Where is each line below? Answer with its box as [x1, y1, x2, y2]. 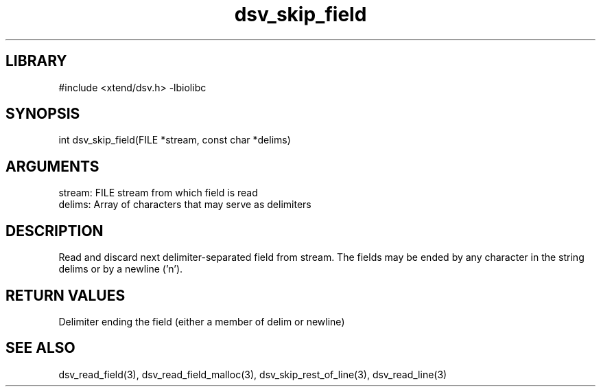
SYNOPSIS [5, 105, 80, 123]
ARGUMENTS [5, 157, 99, 175]
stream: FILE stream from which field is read [58, 187, 258, 199]
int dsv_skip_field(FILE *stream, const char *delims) [58, 134, 291, 146]
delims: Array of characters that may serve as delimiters [58, 198, 311, 211]
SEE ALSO [5, 339, 75, 357]
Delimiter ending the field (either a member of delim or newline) [58, 315, 345, 327]
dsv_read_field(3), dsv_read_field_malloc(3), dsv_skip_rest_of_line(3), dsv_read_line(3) [58, 368, 447, 380]
